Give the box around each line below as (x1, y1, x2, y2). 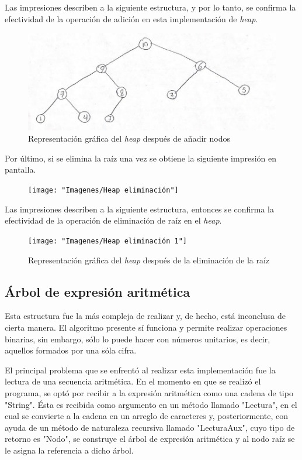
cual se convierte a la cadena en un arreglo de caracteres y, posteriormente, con (5, 410, 288, 422)
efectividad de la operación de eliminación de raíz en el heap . (5, 214, 222, 226)
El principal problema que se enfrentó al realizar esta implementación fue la (5, 363, 276, 376)
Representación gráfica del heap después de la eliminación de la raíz (28, 253, 270, 266)
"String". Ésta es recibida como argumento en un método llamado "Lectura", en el (5, 398, 297, 410)
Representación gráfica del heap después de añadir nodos (28, 132, 230, 145)
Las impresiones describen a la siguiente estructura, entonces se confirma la (5, 202, 275, 215)
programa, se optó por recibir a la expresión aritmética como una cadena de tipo (5, 386, 293, 399)
